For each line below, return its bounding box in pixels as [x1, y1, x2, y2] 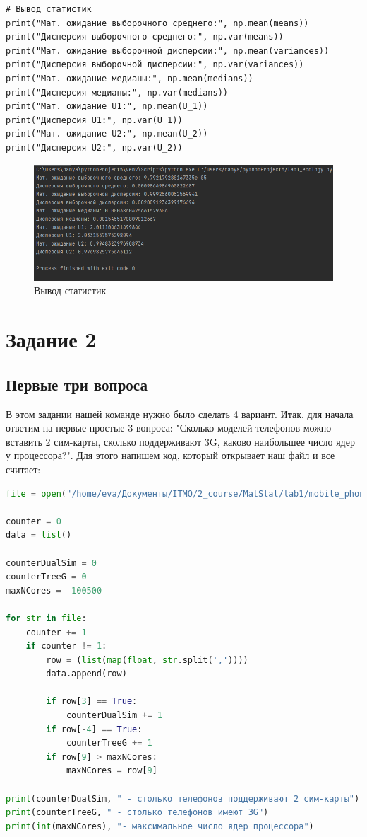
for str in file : [6, 613, 87, 623]
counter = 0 [6, 516, 61, 526]
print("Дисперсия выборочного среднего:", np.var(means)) [6, 32, 284, 42]
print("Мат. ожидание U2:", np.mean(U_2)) [6, 129, 208, 139]
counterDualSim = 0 [6, 558, 97, 568]
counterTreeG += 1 [66, 738, 152, 749]
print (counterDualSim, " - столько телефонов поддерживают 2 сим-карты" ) [6, 793, 360, 804]
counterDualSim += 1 [66, 710, 162, 721]
